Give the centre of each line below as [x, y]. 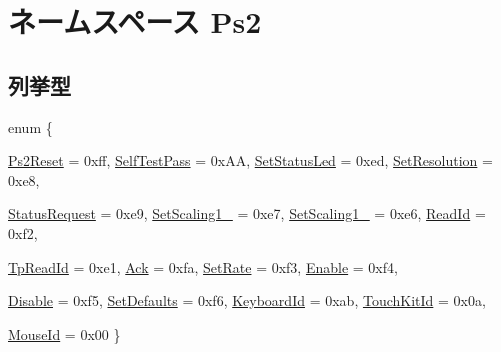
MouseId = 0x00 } [64, 333]
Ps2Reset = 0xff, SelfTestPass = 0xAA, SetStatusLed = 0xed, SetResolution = [250, 160]
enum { [30, 126]
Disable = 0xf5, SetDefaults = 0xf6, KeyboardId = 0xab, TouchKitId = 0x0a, [247, 300]
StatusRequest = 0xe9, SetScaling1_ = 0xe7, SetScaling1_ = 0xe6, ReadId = [247, 213]
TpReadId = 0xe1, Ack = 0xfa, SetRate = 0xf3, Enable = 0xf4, [203, 266]
